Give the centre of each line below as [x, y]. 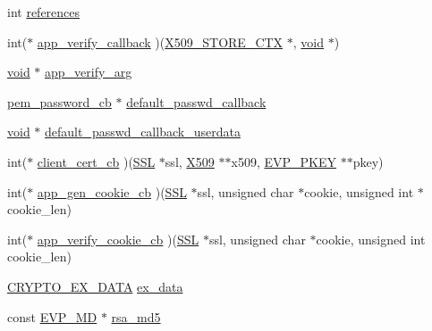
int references [44, 12]
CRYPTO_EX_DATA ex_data [95, 286]
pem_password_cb [59, 101]
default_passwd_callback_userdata [143, 132]
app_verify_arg [89, 72]
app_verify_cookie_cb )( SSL [118, 239]
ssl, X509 [190, 161]
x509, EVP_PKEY [284, 161]
